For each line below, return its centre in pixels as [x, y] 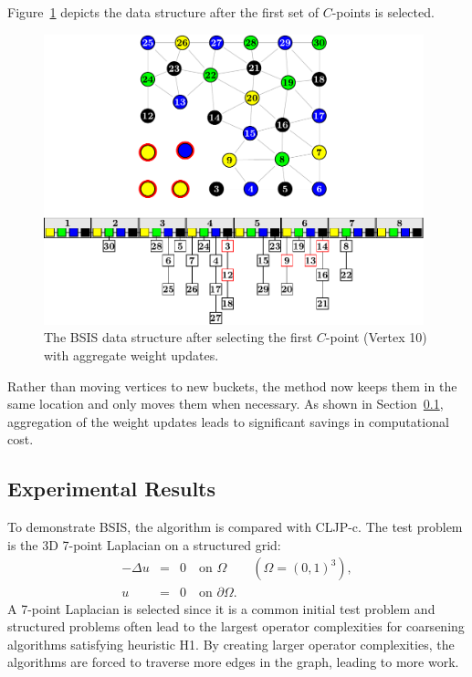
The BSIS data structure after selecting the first [178, 337]
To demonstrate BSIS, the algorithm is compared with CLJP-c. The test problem [235, 527]
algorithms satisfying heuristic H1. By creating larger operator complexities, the [231, 644]
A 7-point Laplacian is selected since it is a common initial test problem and [221, 608]
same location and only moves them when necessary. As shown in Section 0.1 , [226, 404]
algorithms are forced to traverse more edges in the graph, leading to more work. [233, 662]
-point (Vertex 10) [376, 337]
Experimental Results [111, 489]
